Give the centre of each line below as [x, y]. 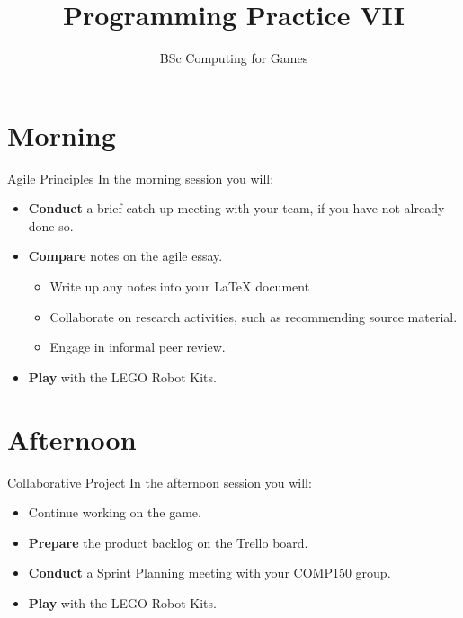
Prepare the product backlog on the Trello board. [168, 542]
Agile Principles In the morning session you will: [141, 178]
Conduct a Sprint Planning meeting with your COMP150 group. [209, 573]
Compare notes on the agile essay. [125, 256]
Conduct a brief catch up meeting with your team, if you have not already [236, 208]
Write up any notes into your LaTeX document [180, 287]
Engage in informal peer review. [138, 347]
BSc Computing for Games [234, 58]
